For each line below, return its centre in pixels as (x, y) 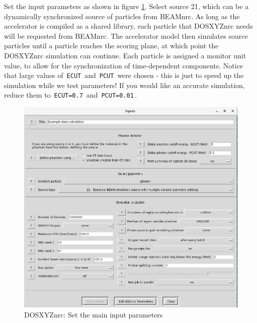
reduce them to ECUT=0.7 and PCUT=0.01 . (71, 95)
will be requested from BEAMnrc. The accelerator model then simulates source (126, 35)
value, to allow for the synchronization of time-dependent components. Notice (124, 65)
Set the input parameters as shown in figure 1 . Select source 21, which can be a (126, 6)
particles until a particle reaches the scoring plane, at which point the (111, 46)
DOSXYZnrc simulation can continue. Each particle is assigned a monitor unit (125, 55)
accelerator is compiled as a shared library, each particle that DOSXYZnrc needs (128, 26)
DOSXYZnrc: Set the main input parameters (94, 314)
